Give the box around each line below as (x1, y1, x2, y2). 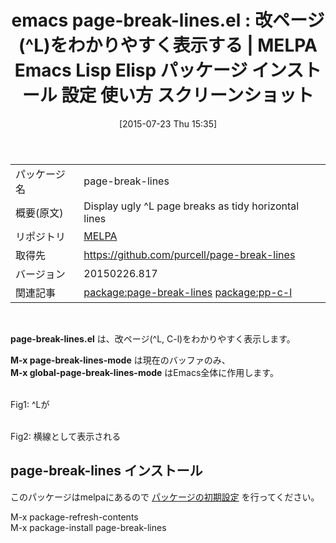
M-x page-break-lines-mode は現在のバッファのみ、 (10, 354, 231, 366)
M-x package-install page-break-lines (10, 521, 167, 533)
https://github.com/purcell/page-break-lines (83, 247, 296, 261)
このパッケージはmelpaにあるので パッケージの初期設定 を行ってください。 (10, 491, 320, 503)
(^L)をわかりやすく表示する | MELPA (18, 34, 318, 57)
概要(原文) (15, 206, 64, 220)
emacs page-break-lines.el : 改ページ (11, 9, 325, 32)
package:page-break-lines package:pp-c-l (83, 285, 293, 299)
